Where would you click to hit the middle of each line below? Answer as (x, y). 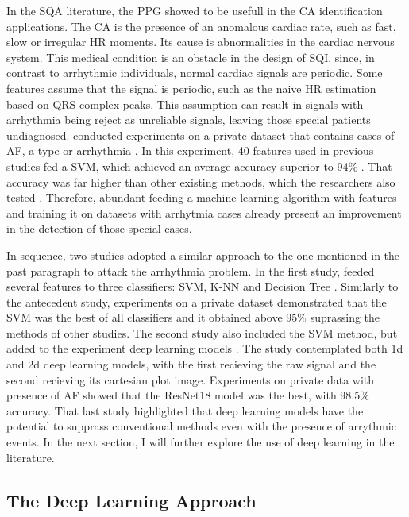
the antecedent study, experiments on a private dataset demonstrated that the (197, 301)
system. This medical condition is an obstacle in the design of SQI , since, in (191, 57)
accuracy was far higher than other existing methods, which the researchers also (201, 181)
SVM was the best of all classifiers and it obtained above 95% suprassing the (193, 317)
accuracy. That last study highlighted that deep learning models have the (185, 410)
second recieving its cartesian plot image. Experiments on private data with (191, 379)
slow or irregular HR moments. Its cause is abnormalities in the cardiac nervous (201, 42)
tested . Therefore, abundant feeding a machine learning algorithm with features (202, 197)
